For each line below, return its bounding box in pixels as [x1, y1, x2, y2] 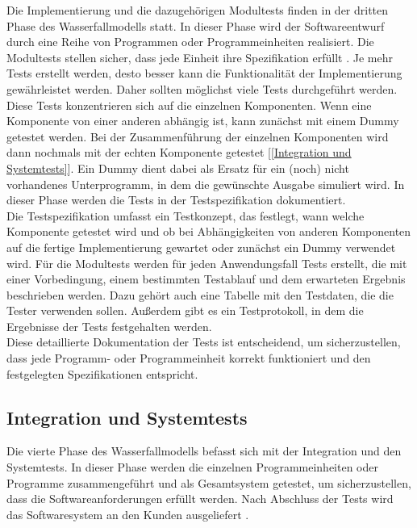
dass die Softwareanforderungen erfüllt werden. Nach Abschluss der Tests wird [6, 490, 394, 507]
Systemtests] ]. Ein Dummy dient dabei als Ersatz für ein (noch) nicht [6, 159, 349, 176]
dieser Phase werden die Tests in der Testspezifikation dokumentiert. [6, 191, 346, 208]
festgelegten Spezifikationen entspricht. [6, 365, 198, 382]
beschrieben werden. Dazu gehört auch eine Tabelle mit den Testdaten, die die [6, 286, 394, 303]
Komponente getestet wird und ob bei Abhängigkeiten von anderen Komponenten [6, 223, 411, 240]
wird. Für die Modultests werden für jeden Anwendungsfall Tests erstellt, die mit [6, 254, 407, 271]
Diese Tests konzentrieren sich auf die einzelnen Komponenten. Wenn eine [6, 96, 372, 113]
